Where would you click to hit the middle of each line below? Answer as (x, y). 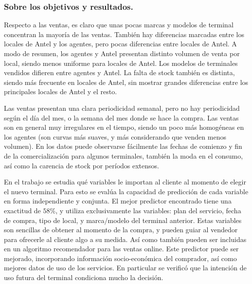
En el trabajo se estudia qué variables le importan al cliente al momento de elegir (125, 182)
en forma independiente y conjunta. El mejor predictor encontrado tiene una (118, 201)
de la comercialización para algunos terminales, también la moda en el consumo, (124, 155)
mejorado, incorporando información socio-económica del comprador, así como (120, 258)
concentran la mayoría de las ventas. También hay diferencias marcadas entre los (124, 34)
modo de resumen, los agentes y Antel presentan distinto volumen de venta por (122, 53)
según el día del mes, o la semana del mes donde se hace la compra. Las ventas (121, 117)
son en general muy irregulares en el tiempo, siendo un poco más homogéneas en (124, 127)
